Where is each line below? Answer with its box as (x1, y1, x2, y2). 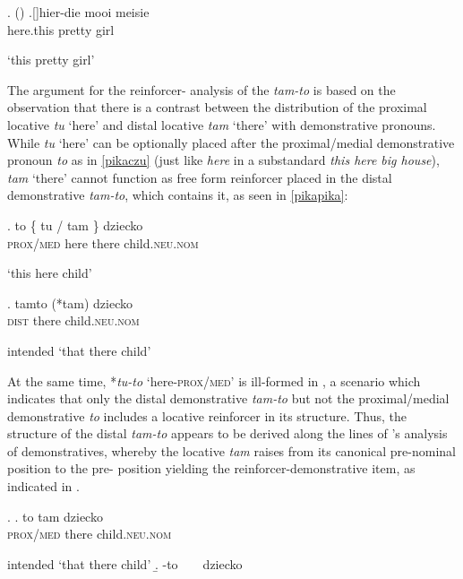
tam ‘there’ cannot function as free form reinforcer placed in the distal (7, 168, 392, 186)
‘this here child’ (7, 264, 92, 282)
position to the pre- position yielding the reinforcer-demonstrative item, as (7, 459, 416, 478)
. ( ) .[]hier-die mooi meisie (7, 3, 150, 21)
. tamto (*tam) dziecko (7, 293, 133, 312)
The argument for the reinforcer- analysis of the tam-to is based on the (7, 80, 396, 99)
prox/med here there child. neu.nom (7, 233, 199, 252)
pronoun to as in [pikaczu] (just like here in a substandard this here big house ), (7, 151, 440, 169)
